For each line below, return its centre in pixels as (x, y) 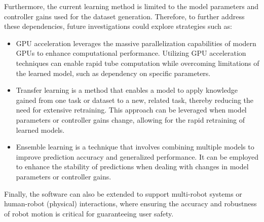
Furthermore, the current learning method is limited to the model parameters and (131, 6)
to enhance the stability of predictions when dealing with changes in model (132, 166)
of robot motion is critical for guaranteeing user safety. (89, 213)
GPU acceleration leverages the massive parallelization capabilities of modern (136, 43)
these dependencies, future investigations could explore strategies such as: (118, 26)
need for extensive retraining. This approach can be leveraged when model (131, 110)
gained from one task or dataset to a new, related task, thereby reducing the (135, 100)
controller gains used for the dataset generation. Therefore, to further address (124, 16)
